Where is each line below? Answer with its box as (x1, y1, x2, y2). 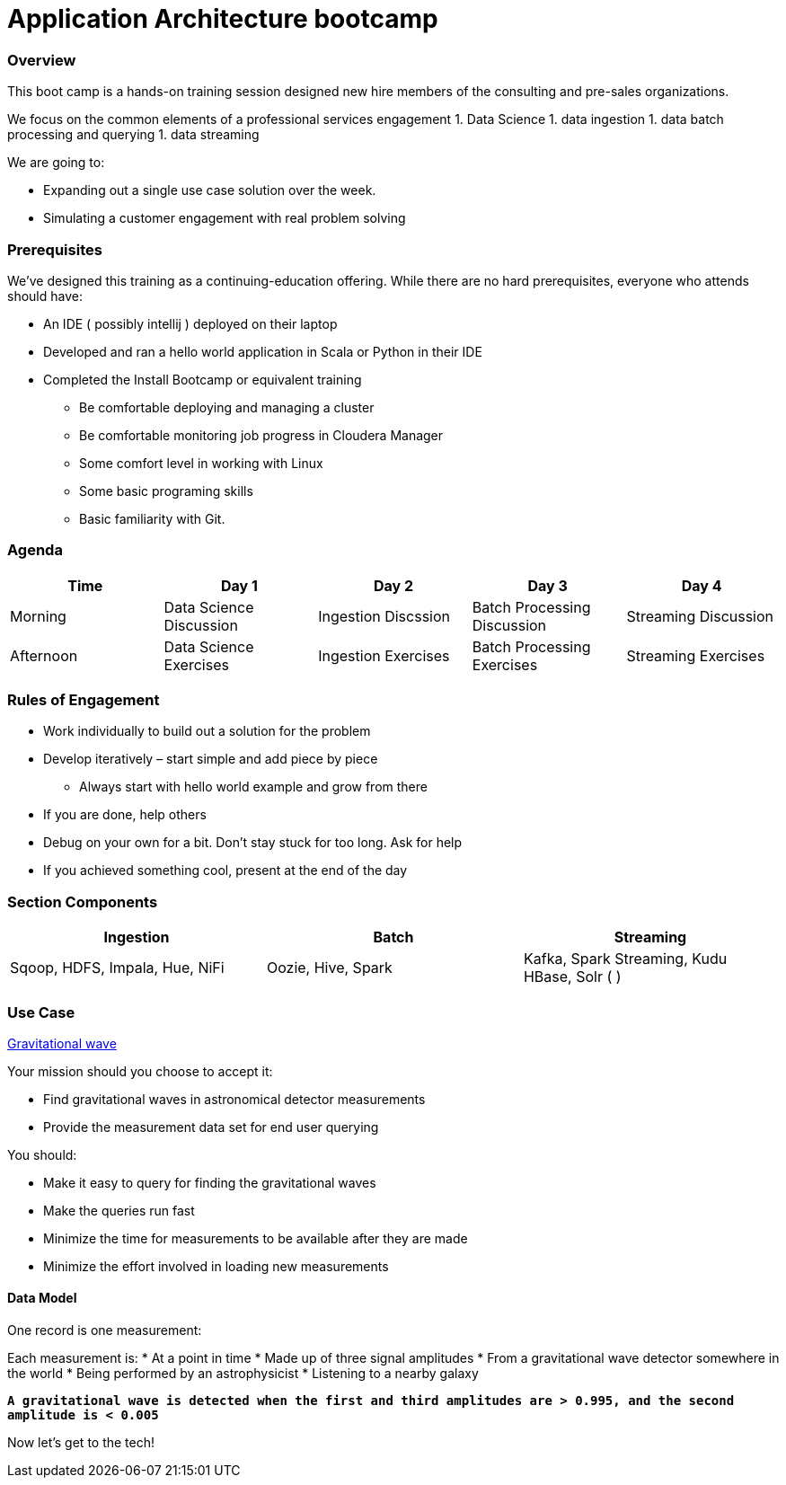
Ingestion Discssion (318, 606, 450, 625)
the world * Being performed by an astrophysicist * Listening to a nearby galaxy (7, 1366, 479, 1382)
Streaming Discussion (626, 606, 774, 625)
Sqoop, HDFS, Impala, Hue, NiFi (10, 959, 225, 977)
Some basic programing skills (79, 482, 253, 499)
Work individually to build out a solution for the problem (43, 723, 371, 739)
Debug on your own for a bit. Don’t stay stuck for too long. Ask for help (43, 835, 463, 851)
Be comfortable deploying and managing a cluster (79, 399, 375, 415)
